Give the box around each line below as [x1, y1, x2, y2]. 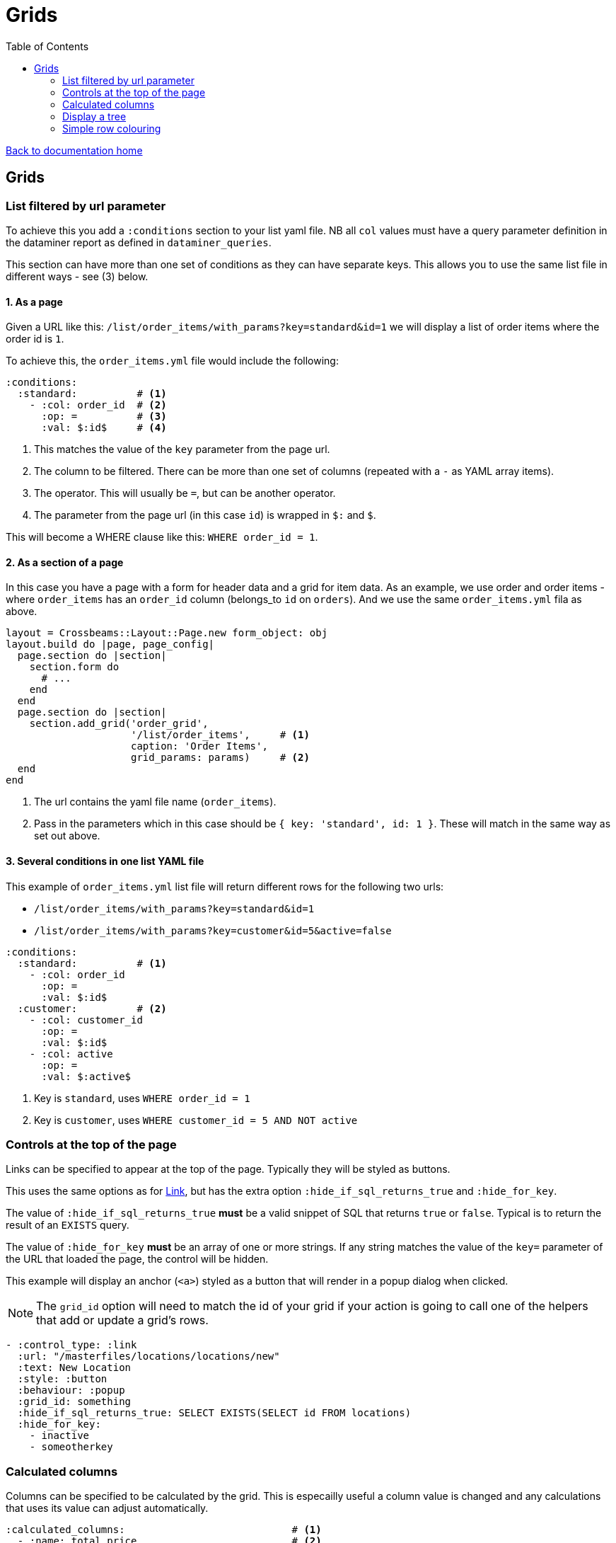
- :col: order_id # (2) [29, 399, 167, 411]
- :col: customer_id [29, 1014, 143, 1026]
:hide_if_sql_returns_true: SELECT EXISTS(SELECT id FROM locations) [17, 1407, 412, 1419]
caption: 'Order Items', [131, 740, 268, 752]
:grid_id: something [17, 1396, 132, 1408]
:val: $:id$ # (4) [41, 422, 167, 434]
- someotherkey [29, 1441, 113, 1453]
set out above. [34, 830, 100, 842]
